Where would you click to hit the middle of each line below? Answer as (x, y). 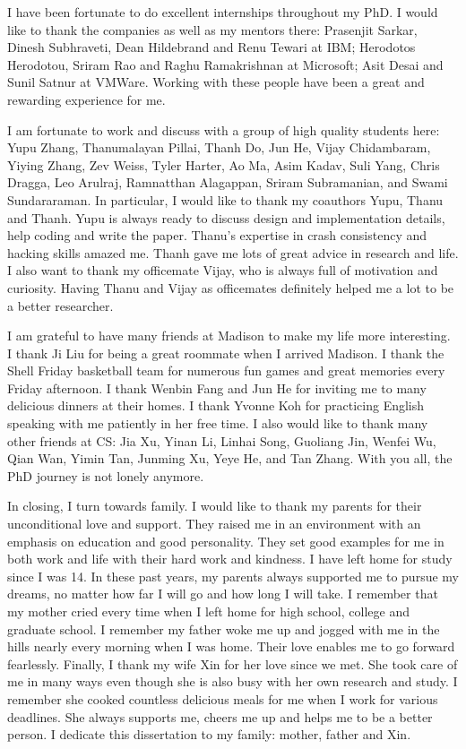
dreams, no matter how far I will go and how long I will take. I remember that (223, 594)
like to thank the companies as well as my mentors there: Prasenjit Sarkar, (212, 29)
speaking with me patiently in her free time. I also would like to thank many (218, 423)
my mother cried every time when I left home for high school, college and (208, 611)
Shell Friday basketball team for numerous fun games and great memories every (226, 370)
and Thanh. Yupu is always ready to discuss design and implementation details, (226, 217)
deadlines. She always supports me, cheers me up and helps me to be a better (220, 716)
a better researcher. (60, 305)
